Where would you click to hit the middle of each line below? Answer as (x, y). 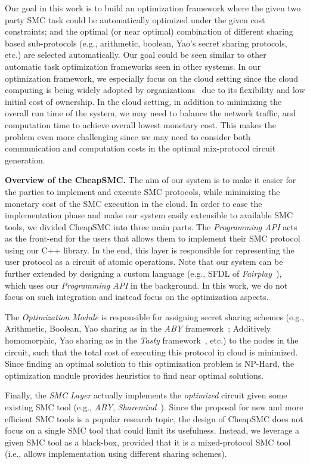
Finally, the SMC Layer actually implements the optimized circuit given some (146, 395)
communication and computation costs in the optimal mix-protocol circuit (140, 148)
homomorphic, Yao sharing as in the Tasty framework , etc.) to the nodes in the (152, 340)
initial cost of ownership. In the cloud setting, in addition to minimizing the (143, 101)
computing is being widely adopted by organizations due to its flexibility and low (155, 90)
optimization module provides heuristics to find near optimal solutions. (134, 375)
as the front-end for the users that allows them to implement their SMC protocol (153, 238)
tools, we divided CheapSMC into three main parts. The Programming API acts (151, 226)
